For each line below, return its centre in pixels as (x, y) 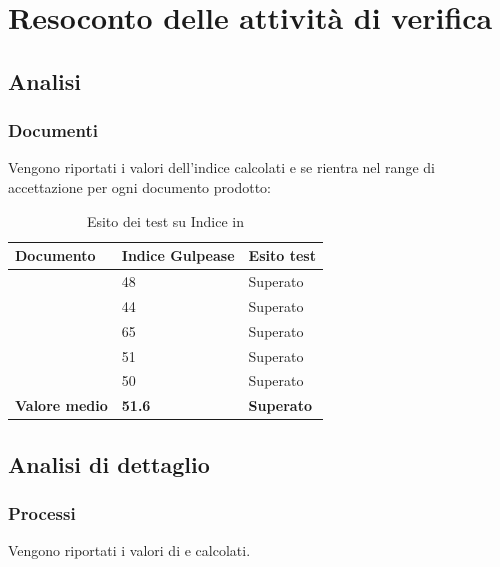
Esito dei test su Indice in (165, 220)
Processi (42, 513)
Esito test (282, 255)
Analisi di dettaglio (109, 463)
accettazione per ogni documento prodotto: (139, 186)
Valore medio (61, 405)
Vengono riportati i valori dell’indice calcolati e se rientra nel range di (221, 167)
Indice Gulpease (178, 255)
